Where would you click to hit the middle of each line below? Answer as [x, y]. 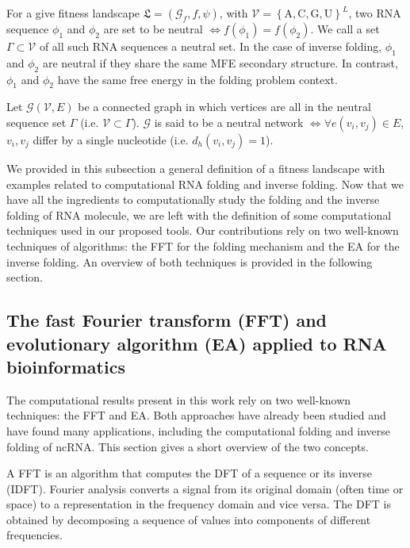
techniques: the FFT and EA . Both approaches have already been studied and [196, 415]
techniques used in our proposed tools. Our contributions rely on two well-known [203, 230]
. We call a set [345, 29]
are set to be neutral [153, 29]
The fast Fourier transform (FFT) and [167, 320]
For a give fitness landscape [73, 13]
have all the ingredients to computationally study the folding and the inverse [193, 199]
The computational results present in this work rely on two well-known [179, 399]
